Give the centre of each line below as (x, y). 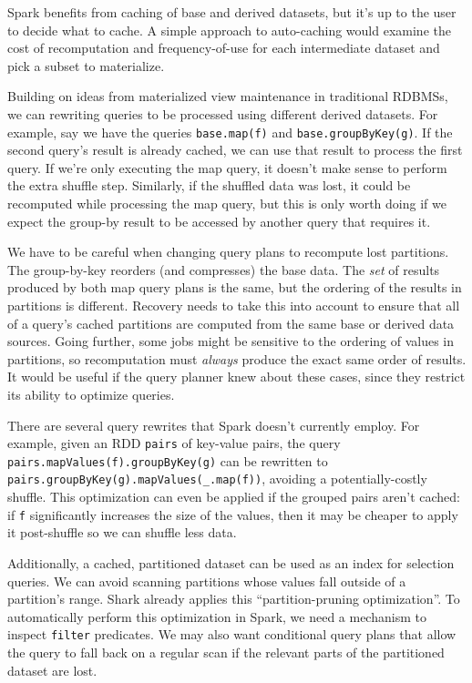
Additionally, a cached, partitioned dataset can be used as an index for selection (231, 562)
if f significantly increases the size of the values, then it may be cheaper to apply (233, 514)
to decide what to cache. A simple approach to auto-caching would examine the (229, 30)
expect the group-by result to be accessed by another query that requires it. (219, 221)
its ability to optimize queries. (91, 394)
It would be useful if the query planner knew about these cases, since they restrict (236, 377)
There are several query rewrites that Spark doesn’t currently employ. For (214, 425)
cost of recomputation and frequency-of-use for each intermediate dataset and (224, 48)
